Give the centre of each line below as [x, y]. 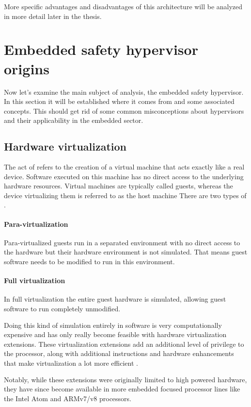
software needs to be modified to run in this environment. [89, 262]
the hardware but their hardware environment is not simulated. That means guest [126, 252]
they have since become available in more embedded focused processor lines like [122, 389]
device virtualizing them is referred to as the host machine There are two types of [125, 195]
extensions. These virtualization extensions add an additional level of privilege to [124, 344]
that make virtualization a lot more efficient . [71, 363]
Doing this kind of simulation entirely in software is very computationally [113, 325]
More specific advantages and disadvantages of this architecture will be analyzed [123, 6]
